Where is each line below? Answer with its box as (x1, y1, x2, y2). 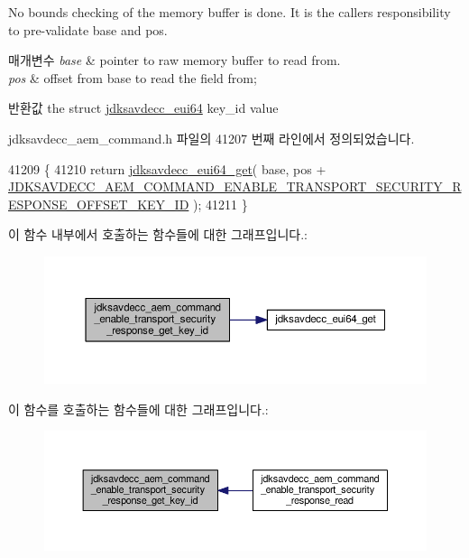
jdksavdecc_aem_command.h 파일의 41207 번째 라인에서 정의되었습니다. (8, 128, 415, 147)
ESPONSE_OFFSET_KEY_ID (8, 194, 189, 213)
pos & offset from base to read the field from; (8, 68, 257, 87)
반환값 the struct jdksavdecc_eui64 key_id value (8, 98, 279, 117)
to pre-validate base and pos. (8, 20, 168, 39)
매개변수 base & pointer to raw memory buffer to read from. (8, 51, 341, 70)
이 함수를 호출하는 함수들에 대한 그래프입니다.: (8, 399, 269, 418)
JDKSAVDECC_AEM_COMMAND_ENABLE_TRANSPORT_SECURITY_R (8, 177, 462, 196)
